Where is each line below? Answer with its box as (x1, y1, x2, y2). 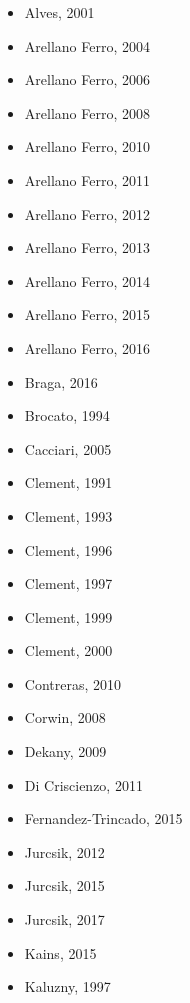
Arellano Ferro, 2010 (24, 136, 150, 157)
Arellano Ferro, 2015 (24, 304, 150, 325)
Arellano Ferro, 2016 (24, 337, 150, 358)
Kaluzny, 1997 (24, 976, 111, 997)
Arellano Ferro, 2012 (24, 203, 150, 224)
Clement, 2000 (24, 640, 113, 661)
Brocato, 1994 (24, 405, 110, 426)
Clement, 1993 (24, 505, 113, 526)
